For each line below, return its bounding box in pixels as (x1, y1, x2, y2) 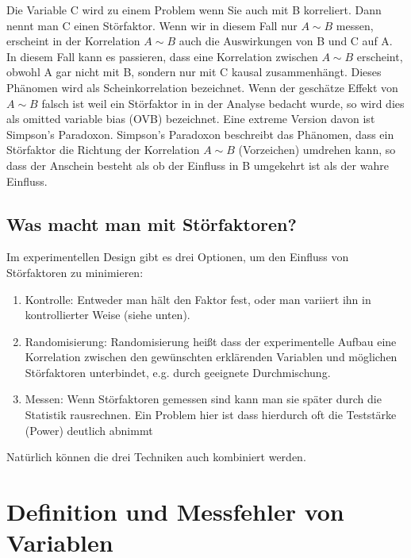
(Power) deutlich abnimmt (25, 421, 153, 438)
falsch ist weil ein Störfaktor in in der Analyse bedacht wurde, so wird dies (41, 94, 405, 111)
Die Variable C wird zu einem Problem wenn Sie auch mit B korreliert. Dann (6, 2, 382, 17)
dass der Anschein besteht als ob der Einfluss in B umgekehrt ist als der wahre (6, 156, 389, 173)
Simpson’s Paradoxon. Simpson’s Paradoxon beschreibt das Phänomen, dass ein (6, 125, 394, 142)
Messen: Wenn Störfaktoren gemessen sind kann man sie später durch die (25, 391, 382, 407)
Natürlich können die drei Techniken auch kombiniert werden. (6, 448, 306, 465)
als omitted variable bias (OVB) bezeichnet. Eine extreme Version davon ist (6, 110, 375, 127)
